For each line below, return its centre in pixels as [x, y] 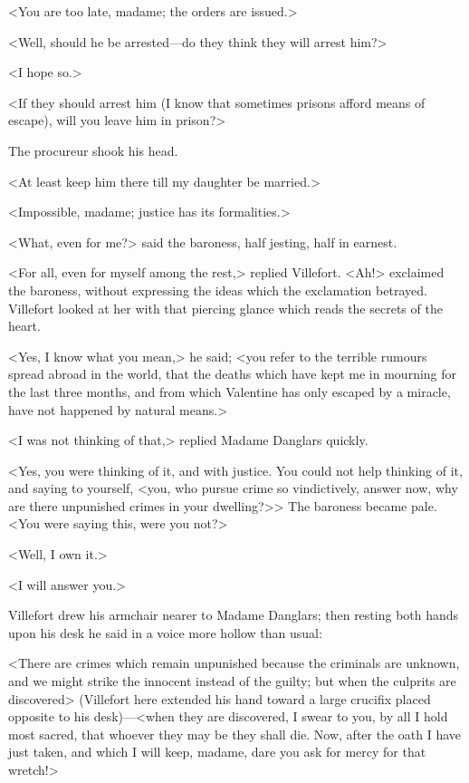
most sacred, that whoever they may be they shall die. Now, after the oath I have [235, 734]
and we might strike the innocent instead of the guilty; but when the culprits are [232, 681]
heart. [24, 326]
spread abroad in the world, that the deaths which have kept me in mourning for [233, 374]
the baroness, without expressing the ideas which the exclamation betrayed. [218, 290]
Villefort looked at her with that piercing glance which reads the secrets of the [225, 308]
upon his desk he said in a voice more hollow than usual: [165, 632]
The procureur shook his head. [93, 150]
